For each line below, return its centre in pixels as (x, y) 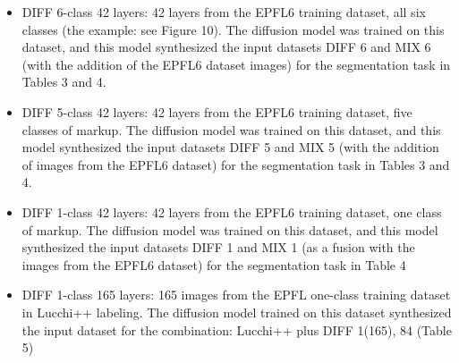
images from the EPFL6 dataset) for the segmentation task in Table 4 (214, 264)
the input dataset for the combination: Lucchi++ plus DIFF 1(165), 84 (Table (237, 329)
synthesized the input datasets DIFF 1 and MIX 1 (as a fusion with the (218, 247)
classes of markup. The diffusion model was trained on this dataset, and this (231, 129)
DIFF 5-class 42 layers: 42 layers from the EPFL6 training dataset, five (217, 111)
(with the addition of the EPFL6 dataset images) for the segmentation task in (236, 64)
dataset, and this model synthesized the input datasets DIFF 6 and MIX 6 (226, 47)
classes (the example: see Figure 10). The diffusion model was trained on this (233, 29)
